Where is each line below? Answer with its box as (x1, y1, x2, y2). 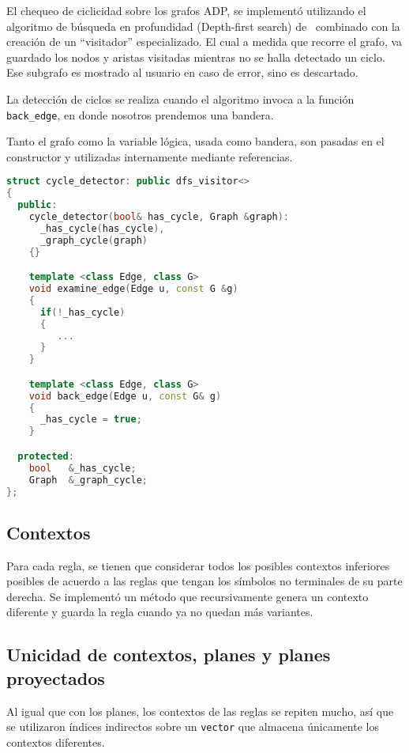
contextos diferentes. (6, 733, 105, 750)
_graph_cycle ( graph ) (39, 234, 148, 246)
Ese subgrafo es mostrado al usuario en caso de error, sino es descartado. (6, 64, 358, 81)
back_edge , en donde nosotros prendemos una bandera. (6, 106, 274, 123)
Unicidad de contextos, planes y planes (6, 642, 331, 667)
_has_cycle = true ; (39, 414, 142, 426)
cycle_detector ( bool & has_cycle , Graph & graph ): (28, 211, 290, 223)
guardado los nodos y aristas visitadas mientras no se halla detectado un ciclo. (6, 48, 385, 65)
